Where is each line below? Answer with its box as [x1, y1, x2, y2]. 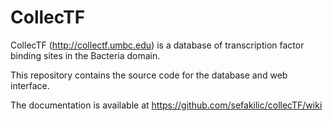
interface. [10, 79, 50, 91]
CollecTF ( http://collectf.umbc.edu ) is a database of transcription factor [10, 39, 305, 51]
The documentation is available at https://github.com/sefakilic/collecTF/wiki [10, 99, 323, 111]
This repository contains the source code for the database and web [10, 69, 288, 81]
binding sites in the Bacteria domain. [10, 49, 161, 61]
